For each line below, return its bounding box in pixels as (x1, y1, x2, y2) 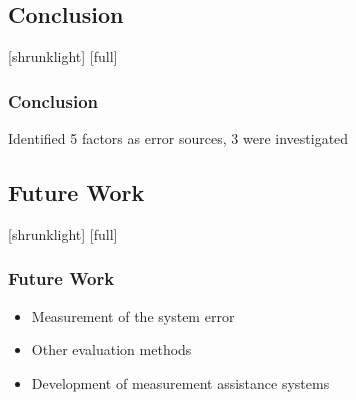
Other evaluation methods (31, 339, 192, 360)
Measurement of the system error (31, 305, 235, 326)
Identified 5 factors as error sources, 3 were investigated (8, 128, 349, 149)
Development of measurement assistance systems (31, 372, 330, 393)
